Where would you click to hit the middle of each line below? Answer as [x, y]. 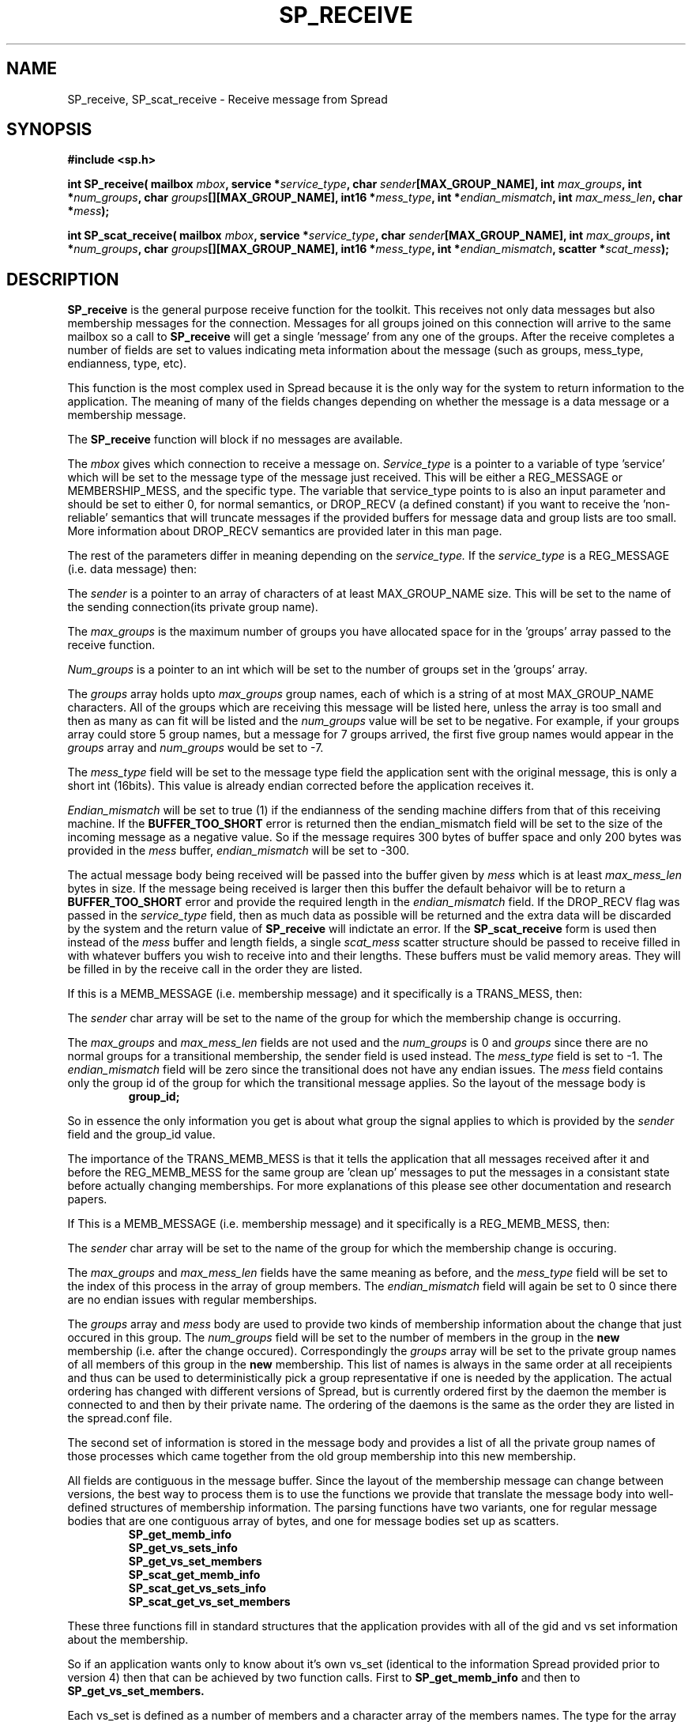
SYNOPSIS [49, 130]
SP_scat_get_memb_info [194, 1575]
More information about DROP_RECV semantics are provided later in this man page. [285, 531]
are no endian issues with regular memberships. [192, 1300]
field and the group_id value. [141, 1135]
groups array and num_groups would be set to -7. [196, 748]
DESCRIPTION [63, 279]
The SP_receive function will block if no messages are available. [235, 440]
